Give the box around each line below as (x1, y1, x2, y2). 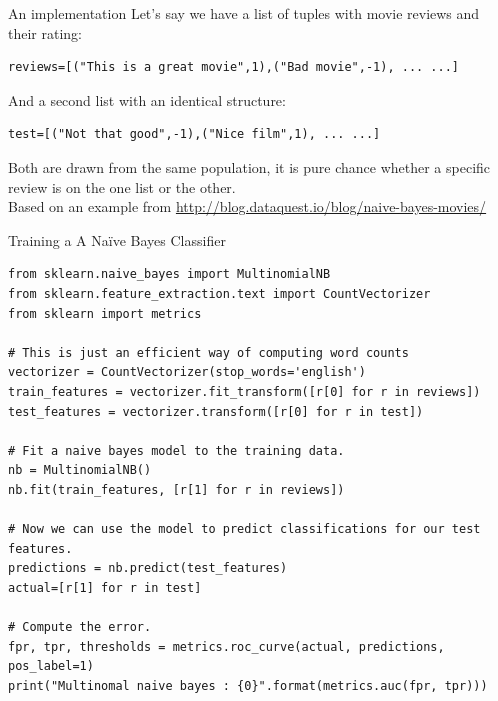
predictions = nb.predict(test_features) (8, 561, 288, 576)
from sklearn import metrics (8, 306, 202, 321)
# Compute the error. (8, 620, 152, 635)
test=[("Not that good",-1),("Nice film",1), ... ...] (8, 127, 381, 142)
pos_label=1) (8, 659, 94, 674)
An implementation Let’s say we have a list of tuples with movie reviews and (8, 3, 480, 23)
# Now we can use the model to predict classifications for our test (8, 522, 481, 537)
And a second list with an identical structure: (8, 89, 286, 110)
